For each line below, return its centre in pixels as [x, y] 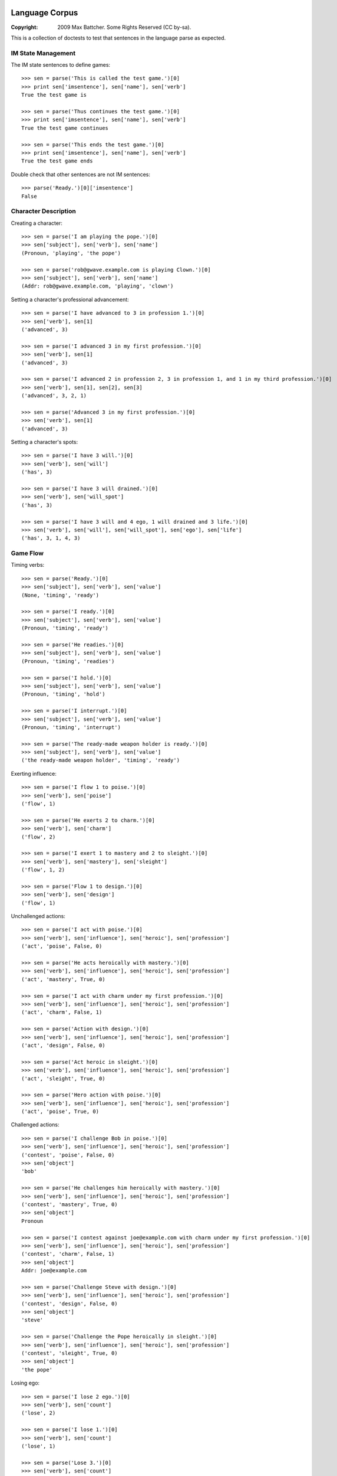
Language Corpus [44, 13]
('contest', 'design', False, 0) [70, 1304]
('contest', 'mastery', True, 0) [70, 1204]
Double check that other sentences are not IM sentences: [80, 174]
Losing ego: [25, 1383]
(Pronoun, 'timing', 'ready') [65, 628]
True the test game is [54, 95]
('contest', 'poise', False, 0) [68, 1155]
